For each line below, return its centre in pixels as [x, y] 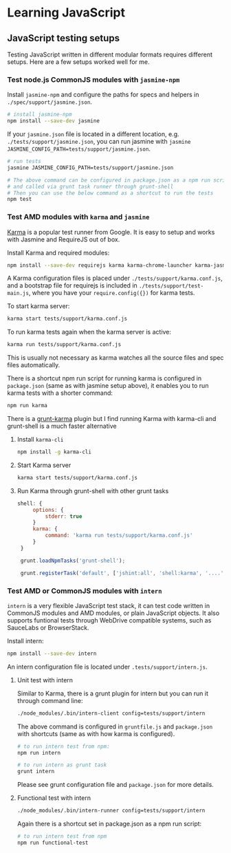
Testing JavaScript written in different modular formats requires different [110, 54]
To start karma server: [38, 306]
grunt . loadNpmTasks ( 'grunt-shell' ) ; [73, 561]
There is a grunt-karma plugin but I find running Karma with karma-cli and [112, 419]
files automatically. [34, 365]
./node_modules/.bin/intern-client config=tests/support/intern [111, 713]
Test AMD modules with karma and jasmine [78, 217]
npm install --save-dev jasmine [53, 121]
